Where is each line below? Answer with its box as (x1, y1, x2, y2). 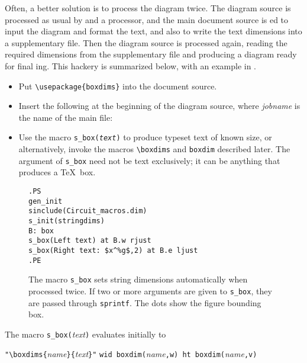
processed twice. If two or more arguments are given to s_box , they (28, 284, 272, 297)
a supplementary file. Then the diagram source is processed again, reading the (5, 36, 287, 49)
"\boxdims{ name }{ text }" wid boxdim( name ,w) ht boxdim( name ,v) (5, 348, 257, 360)
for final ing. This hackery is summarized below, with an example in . (5, 59, 257, 72)
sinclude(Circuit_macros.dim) (28, 207, 147, 216)
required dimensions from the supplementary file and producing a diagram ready (5, 48, 297, 60)
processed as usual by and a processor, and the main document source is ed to (5, 13, 289, 25)
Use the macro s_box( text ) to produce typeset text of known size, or (18, 131, 272, 143)
